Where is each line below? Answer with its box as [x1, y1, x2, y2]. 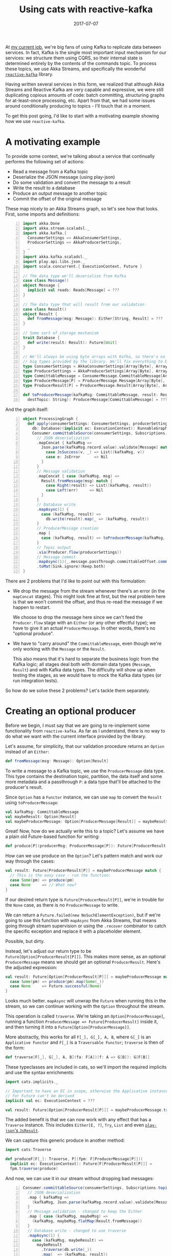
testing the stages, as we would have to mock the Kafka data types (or [12, 672, 162, 678]
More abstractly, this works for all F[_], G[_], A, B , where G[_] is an [5, 1034, 151, 1040]
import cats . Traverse [5, 1147, 52, 1153]
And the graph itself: [5, 406, 49, 413]
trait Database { [23, 335, 60, 340]
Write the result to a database [12, 184, 76, 191]
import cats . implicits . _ [5, 1079, 58, 1084]
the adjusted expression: [5, 964, 57, 970]
